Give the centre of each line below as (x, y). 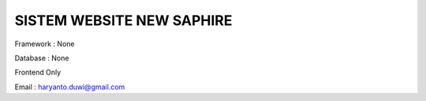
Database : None (42, 58)
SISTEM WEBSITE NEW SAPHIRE (123, 20)
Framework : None (45, 44)
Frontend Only (38, 72)
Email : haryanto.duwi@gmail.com (70, 87)
